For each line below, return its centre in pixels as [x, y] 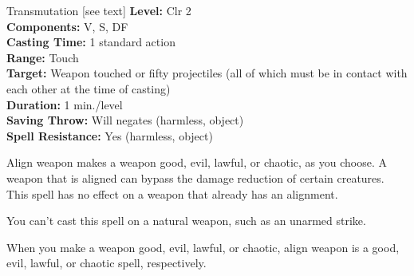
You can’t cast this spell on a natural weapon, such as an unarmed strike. [186, 221]
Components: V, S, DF [67, 26]
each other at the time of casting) [89, 88]
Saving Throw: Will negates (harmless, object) [125, 120]
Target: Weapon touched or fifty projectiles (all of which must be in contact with [207, 73]
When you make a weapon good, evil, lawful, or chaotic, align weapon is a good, [203, 247]
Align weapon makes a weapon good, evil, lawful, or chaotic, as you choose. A [197, 162]
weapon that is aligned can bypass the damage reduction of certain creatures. [195, 177]
